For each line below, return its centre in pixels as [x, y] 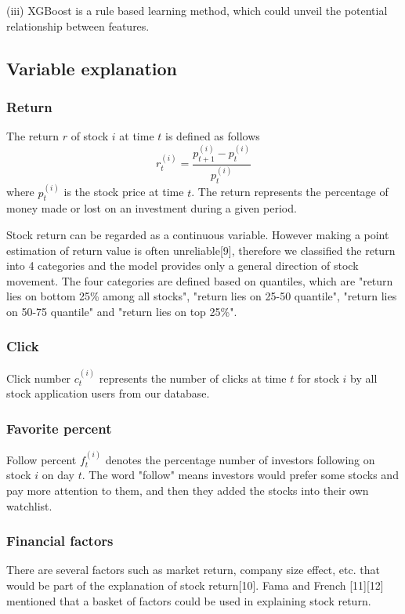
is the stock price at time [124, 192]
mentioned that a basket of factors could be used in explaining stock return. [189, 600]
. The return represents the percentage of [290, 192]
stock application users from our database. [108, 393]
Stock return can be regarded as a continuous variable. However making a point [198, 234]
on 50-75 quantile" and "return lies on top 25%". [122, 311]
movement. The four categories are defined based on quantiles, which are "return [200, 280]
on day [58, 475]
